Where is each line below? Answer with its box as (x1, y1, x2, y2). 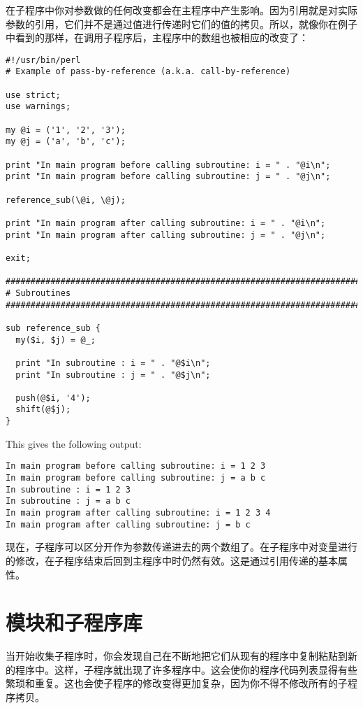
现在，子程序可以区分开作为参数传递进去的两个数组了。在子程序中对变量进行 (6, 539, 357, 554)
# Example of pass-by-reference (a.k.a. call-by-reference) (6, 66, 291, 77)
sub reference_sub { (6, 323, 101, 333)
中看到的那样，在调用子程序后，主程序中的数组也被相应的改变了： (6, 30, 309, 45)
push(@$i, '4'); (15, 392, 91, 403)
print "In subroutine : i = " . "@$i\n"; (15, 357, 211, 368)
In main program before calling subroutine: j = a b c (6, 473, 266, 483)
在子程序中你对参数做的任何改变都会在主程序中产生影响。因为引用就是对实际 (6, 3, 357, 17)
